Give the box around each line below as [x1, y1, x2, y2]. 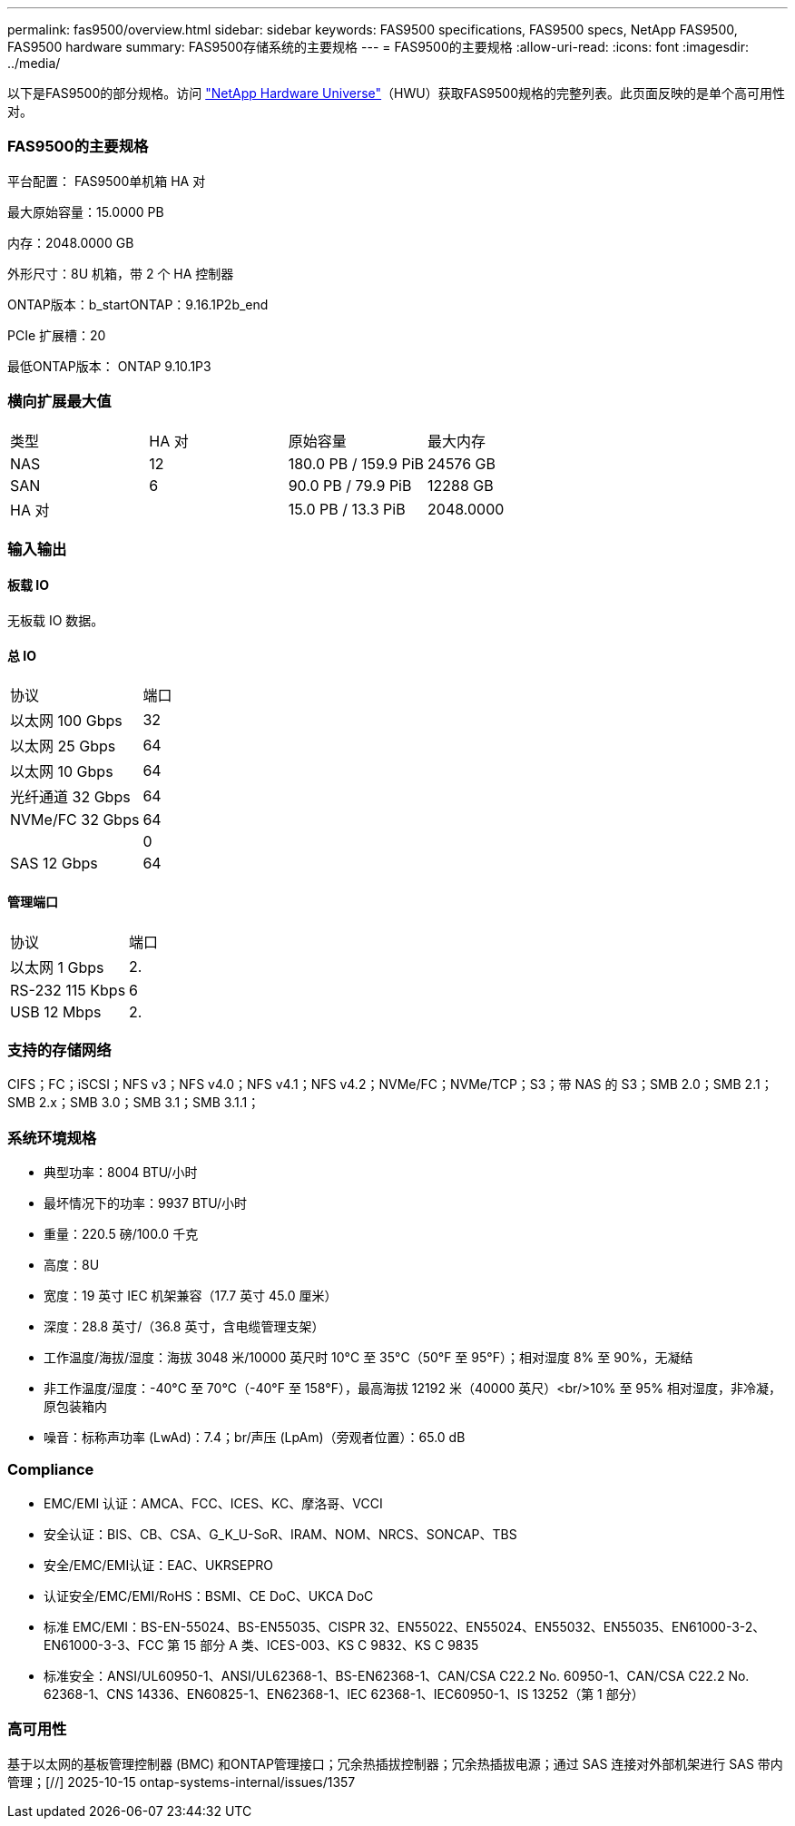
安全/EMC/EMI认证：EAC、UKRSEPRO [44, 1556, 273, 1573]
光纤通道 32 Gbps [10, 788, 131, 807]
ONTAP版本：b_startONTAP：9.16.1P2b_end [7, 296, 269, 312]
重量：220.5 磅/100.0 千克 [44, 1226, 199, 1242]
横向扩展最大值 [7, 392, 112, 411]
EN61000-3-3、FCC [44, 1636, 164, 1653]
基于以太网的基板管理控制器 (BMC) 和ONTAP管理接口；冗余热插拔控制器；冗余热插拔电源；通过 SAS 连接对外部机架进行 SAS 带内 [7, 1755, 783, 1772]
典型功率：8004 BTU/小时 [44, 1164, 198, 1181]
